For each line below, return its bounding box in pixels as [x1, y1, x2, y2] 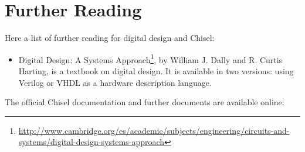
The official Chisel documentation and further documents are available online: [5, 96, 284, 108]
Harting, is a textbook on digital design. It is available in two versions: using [18, 64, 294, 77]
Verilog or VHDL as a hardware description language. [18, 76, 212, 88]
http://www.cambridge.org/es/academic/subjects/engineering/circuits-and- [18, 124, 290, 136]
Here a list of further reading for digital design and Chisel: [5, 32, 215, 44]
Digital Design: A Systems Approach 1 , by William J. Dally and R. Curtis [18, 51, 283, 65]
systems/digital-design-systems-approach [18, 136, 165, 148]
